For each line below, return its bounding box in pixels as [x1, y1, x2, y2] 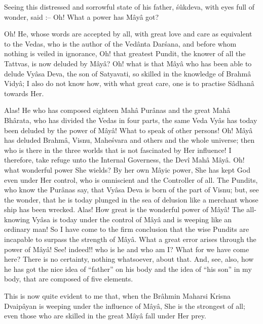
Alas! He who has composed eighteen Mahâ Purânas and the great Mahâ [4, 105, 231, 115]
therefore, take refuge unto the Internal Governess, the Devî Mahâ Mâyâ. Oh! [4, 154, 245, 165]
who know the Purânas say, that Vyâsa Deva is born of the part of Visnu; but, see [4, 184, 259, 195]
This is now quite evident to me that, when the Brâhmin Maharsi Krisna [4, 291, 231, 301]
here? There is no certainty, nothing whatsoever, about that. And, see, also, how [4, 254, 254, 264]
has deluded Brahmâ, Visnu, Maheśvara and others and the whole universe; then [4, 135, 255, 145]
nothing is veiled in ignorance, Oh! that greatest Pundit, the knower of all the [4, 48, 246, 59]
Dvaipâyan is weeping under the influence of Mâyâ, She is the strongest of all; [4, 300, 245, 311]
